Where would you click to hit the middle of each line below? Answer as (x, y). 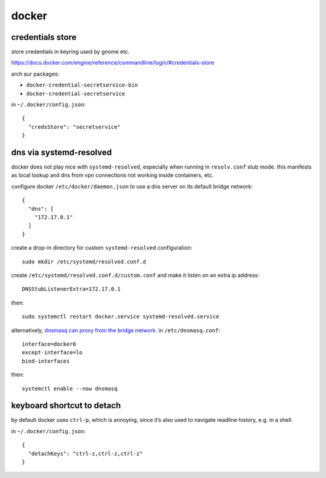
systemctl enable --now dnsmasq (70, 389)
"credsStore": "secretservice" (74, 127)
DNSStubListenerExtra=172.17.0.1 (71, 289)
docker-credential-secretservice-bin (82, 85)
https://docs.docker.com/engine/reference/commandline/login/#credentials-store (113, 63)
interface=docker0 (49, 344)
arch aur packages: (35, 74)
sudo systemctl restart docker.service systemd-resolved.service (121, 317)
